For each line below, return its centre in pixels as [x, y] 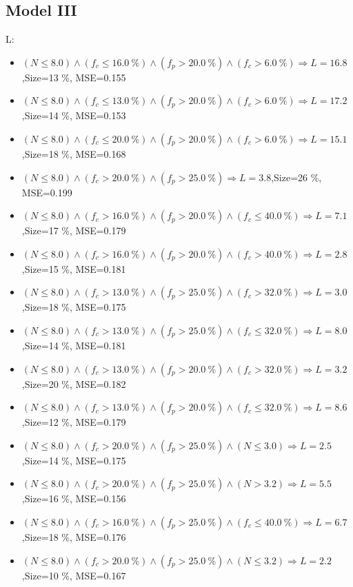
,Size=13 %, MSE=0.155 [74, 77]
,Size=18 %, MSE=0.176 [74, 536]
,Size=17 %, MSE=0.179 [74, 230]
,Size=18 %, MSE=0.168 [74, 153]
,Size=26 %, [296, 177]
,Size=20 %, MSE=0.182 [74, 383]
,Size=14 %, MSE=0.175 [74, 460]
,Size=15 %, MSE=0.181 [74, 268]
